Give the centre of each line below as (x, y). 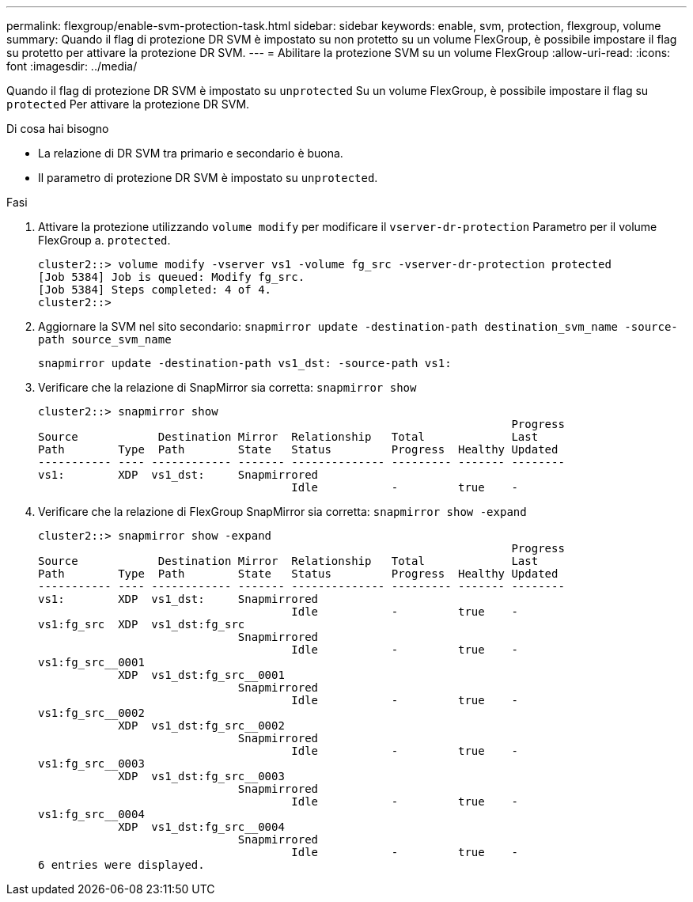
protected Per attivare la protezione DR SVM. (128, 104)
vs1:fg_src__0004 (91, 814)
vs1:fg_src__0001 (91, 662)
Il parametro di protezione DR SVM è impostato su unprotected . (208, 178)
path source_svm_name (105, 339)
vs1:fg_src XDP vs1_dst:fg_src (142, 624)
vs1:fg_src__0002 (91, 713)
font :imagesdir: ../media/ (72, 66)
